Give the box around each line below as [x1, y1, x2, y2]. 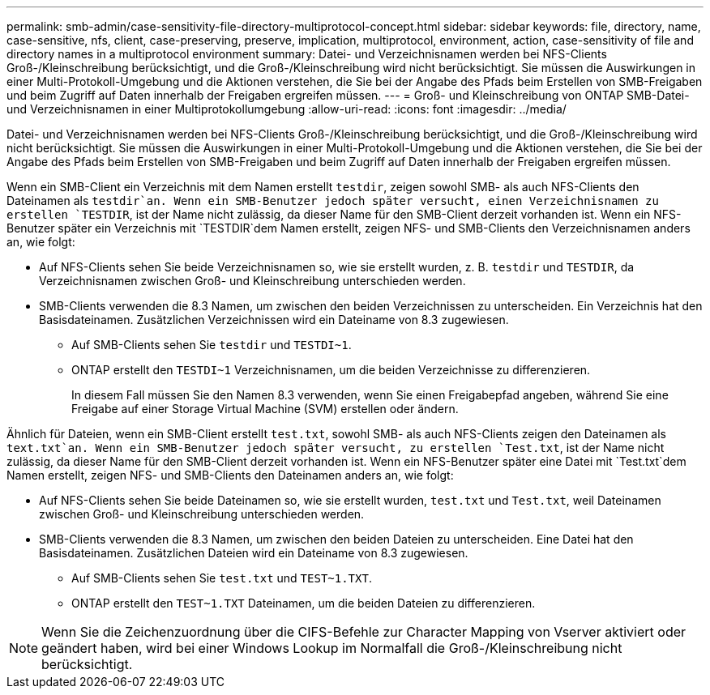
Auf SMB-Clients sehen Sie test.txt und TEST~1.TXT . [71, 571, 372, 585]
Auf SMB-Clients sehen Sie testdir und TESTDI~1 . [71, 338, 352, 352]
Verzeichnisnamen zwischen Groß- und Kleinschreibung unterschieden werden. [39, 274, 466, 288]
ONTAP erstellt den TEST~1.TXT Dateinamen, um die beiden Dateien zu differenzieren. [71, 596, 536, 610]
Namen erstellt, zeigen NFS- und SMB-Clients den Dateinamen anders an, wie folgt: [6, 468, 454, 482]
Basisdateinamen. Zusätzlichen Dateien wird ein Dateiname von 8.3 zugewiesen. [39, 546, 468, 560]
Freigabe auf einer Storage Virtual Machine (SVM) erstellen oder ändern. [71, 402, 459, 416]
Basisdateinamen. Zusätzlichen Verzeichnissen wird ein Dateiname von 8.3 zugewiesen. [39, 313, 509, 326]
